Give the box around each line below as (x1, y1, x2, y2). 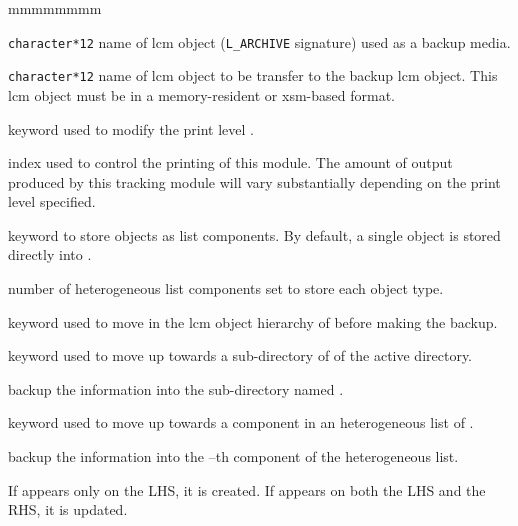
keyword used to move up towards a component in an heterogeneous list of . (8, 412, 474, 433)
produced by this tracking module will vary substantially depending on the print (8, 171, 501, 192)
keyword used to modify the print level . (8, 118, 254, 139)
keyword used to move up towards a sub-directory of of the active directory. (8, 345, 473, 366)
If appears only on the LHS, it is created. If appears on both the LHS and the (8, 479, 486, 500)
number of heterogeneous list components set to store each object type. (8, 278, 444, 299)
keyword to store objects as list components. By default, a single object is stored (8, 224, 501, 245)
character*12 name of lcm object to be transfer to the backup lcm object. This (8, 65, 498, 86)
